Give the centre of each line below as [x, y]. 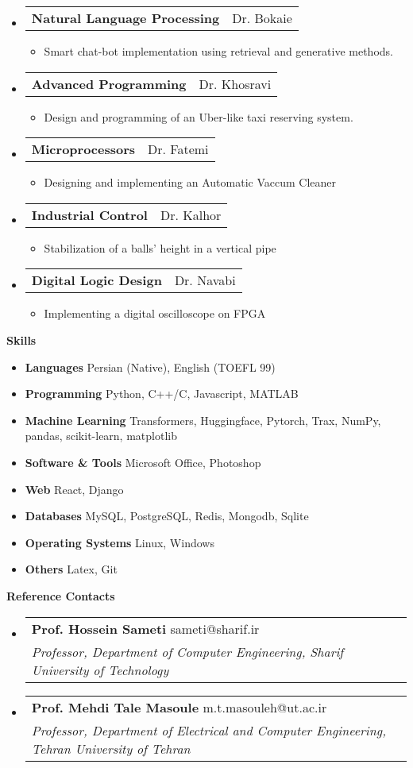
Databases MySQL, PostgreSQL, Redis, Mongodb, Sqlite [167, 516]
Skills [21, 340]
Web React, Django [74, 489]
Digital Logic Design [96, 280]
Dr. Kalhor [191, 214]
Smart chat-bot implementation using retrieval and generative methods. [218, 51]
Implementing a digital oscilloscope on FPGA [155, 313]
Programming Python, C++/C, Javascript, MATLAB [162, 394]
